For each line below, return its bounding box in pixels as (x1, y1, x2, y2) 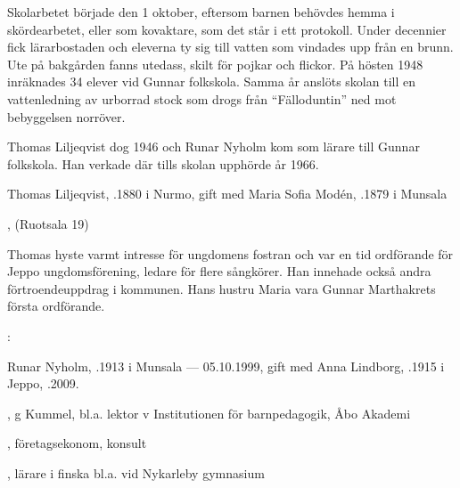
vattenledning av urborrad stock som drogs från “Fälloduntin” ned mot (7, 89, 397, 108)
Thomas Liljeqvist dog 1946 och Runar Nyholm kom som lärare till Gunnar (7, 137, 420, 156)
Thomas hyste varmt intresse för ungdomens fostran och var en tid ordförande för (7, 244, 454, 263)
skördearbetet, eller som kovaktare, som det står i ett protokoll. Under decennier (7, 20, 447, 38)
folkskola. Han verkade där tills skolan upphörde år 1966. (7, 154, 319, 173)
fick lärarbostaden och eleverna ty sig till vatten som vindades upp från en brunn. (7, 37, 454, 56)
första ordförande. (7, 297, 105, 315)
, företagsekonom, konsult (7, 434, 147, 452)
